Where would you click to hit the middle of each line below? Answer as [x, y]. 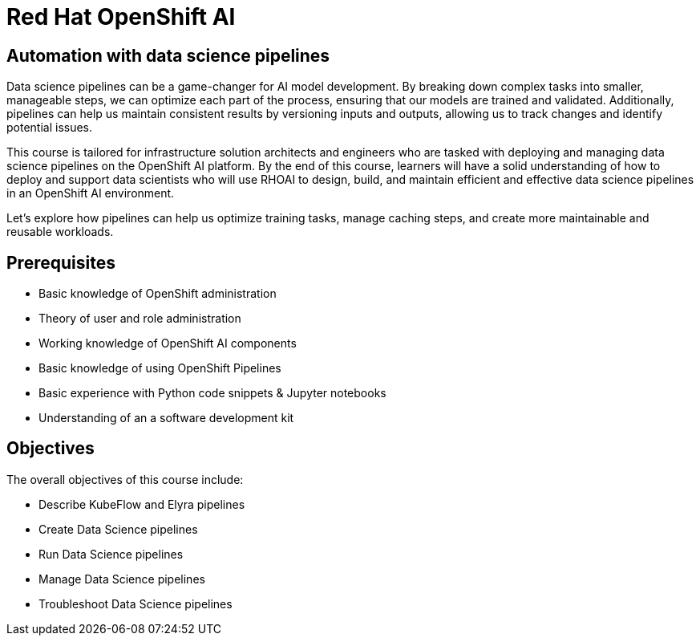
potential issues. [50, 128]
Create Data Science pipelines [118, 529]
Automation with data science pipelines [168, 55]
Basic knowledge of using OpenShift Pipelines [160, 368]
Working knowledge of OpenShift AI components [168, 343]
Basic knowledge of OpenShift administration [158, 294]
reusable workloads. [60, 232]
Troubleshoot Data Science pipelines [136, 603]
